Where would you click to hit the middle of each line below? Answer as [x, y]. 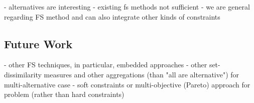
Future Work [38, 43]
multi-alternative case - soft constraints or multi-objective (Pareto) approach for [127, 84]
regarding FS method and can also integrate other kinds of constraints [112, 16]
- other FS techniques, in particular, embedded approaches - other [106, 65]
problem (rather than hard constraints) [64, 94]
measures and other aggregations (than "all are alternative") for [142, 74]
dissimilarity [23, 74]
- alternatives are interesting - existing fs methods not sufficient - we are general [127, 7]
